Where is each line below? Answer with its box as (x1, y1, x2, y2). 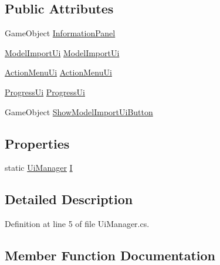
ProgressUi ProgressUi (5, 85, 85, 98)
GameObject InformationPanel (5, 27, 116, 39)
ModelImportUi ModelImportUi (5, 46, 120, 58)
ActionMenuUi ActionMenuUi (5, 66, 112, 78)
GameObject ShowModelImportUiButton (5, 105, 153, 118)
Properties (5, 134, 70, 152)
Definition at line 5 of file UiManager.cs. (5, 218, 150, 230)
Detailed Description (5, 190, 133, 208)
